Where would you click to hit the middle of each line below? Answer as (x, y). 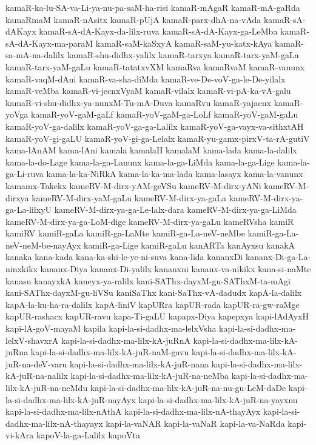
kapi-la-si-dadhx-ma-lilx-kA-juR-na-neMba (150, 376)
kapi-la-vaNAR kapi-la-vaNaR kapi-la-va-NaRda (195, 423)
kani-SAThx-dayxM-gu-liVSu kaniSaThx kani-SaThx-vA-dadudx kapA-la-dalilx (154, 293)
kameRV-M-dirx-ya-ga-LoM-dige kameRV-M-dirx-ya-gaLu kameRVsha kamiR (150, 221)
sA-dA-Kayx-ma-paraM (49, 43)
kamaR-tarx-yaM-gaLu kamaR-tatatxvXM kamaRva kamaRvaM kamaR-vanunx (155, 66)
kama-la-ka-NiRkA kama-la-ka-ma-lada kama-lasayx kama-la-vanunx (175, 174)
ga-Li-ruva (25, 174)
